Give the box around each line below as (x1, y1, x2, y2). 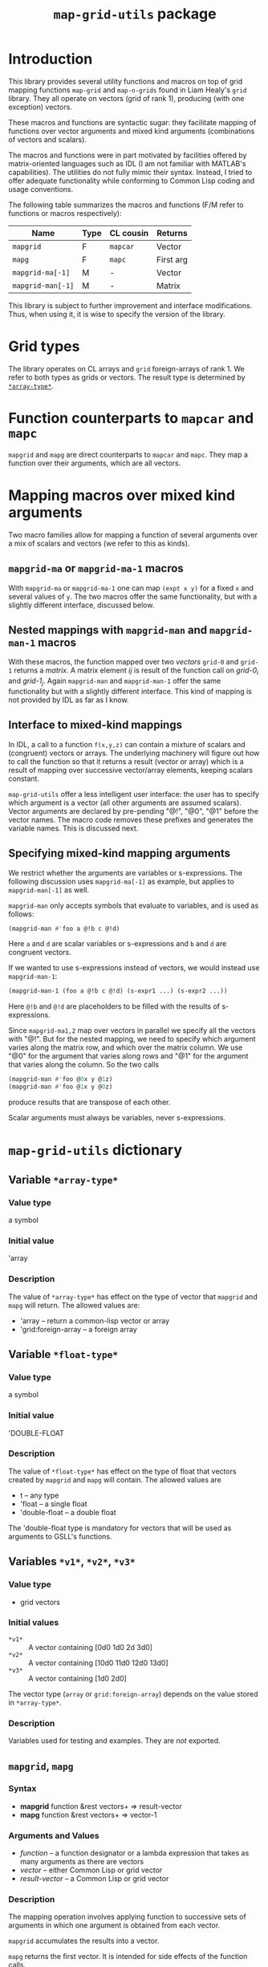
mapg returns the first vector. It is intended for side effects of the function (8, 1952, 248, 1961)
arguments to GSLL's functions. (8, 1531, 112, 1541)
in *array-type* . (8, 1697, 62, 1707)
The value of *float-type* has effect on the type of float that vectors (8, 1466, 237, 1476)
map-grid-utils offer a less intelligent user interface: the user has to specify (8, 789, 259, 799)
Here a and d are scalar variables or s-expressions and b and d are (8, 939, 227, 949)
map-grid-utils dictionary (8, 1141, 183, 1160)
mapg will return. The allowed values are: (8, 1300, 140, 1310)
